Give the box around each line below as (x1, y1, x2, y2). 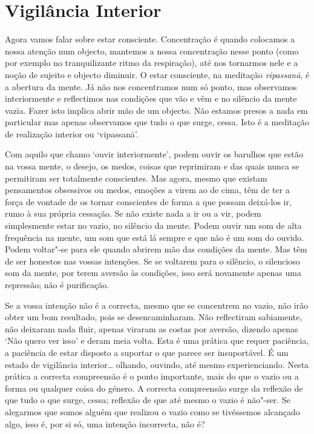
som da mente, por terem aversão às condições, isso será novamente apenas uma (5, 266, 301, 279)
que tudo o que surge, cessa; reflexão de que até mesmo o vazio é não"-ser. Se (5, 393, 290, 406)
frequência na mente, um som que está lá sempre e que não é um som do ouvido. (5, 231, 304, 243)
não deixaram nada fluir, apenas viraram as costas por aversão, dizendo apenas (5, 322, 298, 335)
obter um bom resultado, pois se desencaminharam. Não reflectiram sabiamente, (5, 311, 303, 323)
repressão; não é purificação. (5, 278, 110, 291)
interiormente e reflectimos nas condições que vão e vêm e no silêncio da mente (5, 92, 297, 105)
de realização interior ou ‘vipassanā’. (5, 127, 139, 140)
